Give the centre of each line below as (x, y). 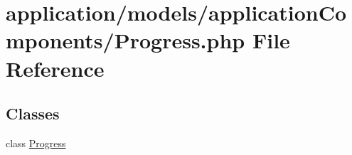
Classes (33, 113)
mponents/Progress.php (126, 40)
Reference (55, 68)
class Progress (36, 143)
